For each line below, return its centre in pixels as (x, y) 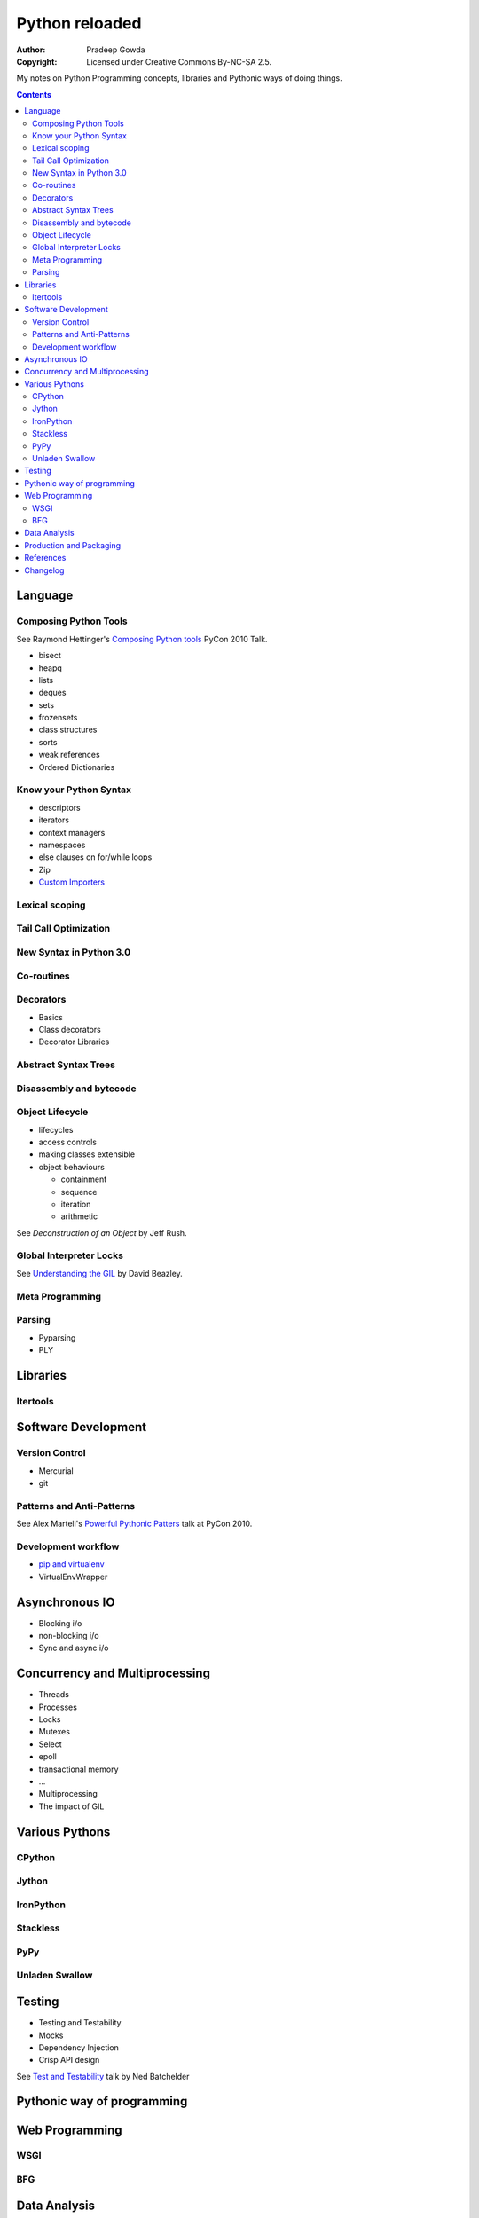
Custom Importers (72, 882)
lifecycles (56, 1129)
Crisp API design (69, 2060)
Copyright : (37, 61)
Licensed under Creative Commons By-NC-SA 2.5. (179, 61)
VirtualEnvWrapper (73, 1577)
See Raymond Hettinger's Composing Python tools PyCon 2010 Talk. (142, 639)
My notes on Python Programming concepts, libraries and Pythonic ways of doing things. (179, 78)
